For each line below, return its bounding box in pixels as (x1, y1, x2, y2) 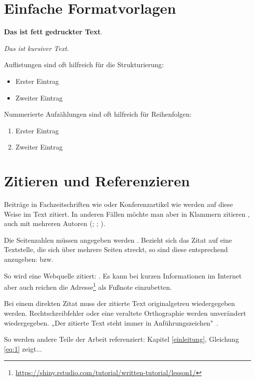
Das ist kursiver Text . (4, 43, 69, 53)
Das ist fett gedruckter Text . (4, 26, 103, 37)
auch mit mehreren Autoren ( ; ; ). (4, 218, 105, 229)
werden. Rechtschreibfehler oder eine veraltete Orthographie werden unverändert (4, 308, 246, 318)
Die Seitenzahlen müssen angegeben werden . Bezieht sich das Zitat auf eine (4, 234, 232, 245)
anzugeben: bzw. (4, 254, 53, 264)
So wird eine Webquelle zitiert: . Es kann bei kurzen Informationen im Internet (4, 270, 242, 280)
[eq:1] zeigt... (4, 343, 42, 354)
